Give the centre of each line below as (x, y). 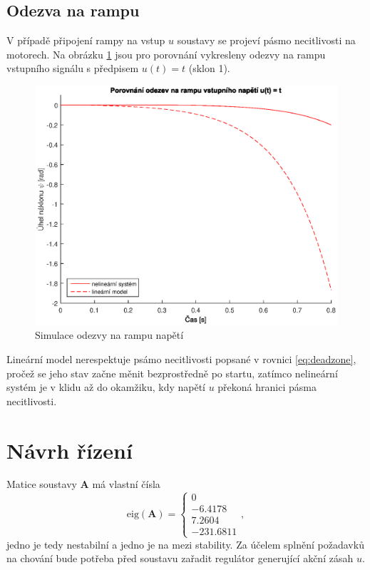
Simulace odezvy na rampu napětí (109, 335)
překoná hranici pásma (267, 387)
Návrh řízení (70, 450)
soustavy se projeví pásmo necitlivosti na (266, 40)
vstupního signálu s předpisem (73, 68)
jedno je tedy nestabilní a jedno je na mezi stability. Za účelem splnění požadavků (185, 544)
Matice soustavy (42, 484)
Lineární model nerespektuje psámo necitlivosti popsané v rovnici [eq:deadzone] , (181, 358)
